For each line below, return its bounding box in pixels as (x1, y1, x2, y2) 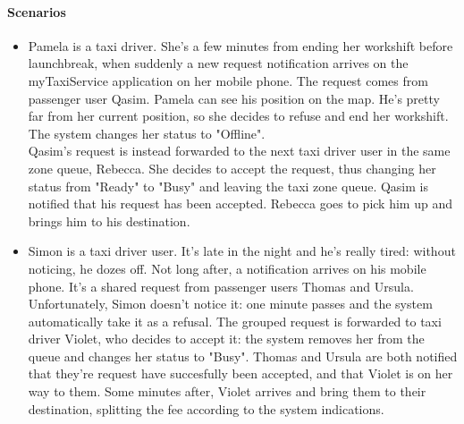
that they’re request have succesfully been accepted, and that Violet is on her (28, 364, 453, 383)
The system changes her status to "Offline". (28, 123, 266, 142)
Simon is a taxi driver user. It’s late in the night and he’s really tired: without (28, 242, 456, 260)
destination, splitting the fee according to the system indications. (28, 399, 384, 418)
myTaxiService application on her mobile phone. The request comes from (28, 71, 428, 89)
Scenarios (7, 2, 66, 21)
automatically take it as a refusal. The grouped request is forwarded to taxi (28, 311, 442, 330)
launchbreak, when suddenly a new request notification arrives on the (28, 54, 409, 72)
